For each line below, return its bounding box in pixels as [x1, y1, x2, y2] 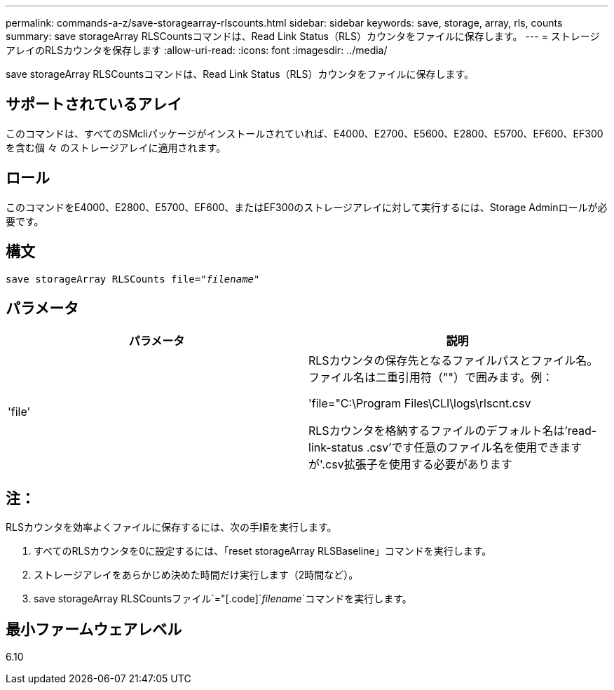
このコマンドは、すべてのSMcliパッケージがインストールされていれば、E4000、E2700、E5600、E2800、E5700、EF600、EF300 [6, 127, 603, 140]
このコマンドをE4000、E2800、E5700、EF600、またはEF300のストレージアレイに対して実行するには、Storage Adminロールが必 [6, 201, 608, 213]
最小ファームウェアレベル [6, 620, 182, 638]
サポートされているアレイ [6, 95, 182, 114]
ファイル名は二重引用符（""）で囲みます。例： [308, 370, 554, 385]
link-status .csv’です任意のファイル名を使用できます [308, 440, 582, 455]
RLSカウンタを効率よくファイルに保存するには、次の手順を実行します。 [6, 521, 337, 534]
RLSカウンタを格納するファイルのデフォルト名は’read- [308, 424, 597, 438]
